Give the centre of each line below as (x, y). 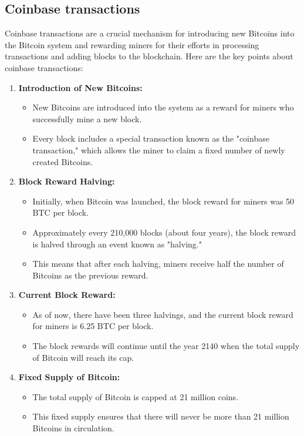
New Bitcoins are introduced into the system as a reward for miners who (163, 107)
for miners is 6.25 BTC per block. (93, 326)
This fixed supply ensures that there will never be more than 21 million (161, 416)
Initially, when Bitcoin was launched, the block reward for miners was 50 (163, 201)
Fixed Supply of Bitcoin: (69, 377)
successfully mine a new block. (87, 118)
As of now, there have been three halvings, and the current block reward (163, 314)
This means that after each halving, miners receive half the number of (158, 264)
